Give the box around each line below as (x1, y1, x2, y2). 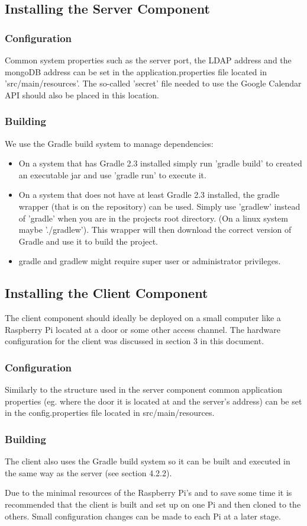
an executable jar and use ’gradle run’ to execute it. (18, 168, 206, 181)
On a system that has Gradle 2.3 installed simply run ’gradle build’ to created (18, 157, 302, 169)
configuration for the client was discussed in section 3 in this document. (5, 335, 264, 347)
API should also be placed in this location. (5, 88, 160, 101)
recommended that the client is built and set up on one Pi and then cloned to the (5, 498, 301, 510)
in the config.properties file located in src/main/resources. (5, 406, 215, 419)
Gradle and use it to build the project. (18, 235, 158, 247)
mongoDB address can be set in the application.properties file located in (5, 65, 267, 78)
